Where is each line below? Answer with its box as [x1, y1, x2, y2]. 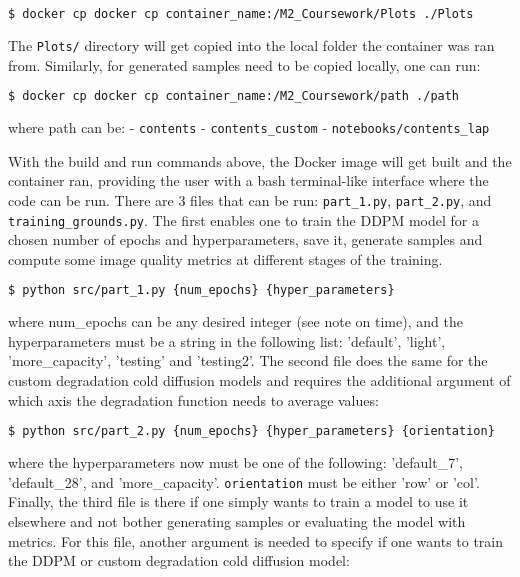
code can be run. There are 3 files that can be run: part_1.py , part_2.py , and [8, 189, 492, 210]
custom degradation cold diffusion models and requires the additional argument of [8, 370, 511, 390]
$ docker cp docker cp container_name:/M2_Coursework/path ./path [8, 89, 460, 104]
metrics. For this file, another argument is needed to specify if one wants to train [8, 530, 504, 551]
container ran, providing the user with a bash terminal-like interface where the [8, 170, 489, 191]
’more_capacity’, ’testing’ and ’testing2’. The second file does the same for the [8, 350, 488, 371]
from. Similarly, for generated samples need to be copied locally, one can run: [8, 54, 481, 75]
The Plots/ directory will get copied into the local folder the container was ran [8, 34, 495, 55]
